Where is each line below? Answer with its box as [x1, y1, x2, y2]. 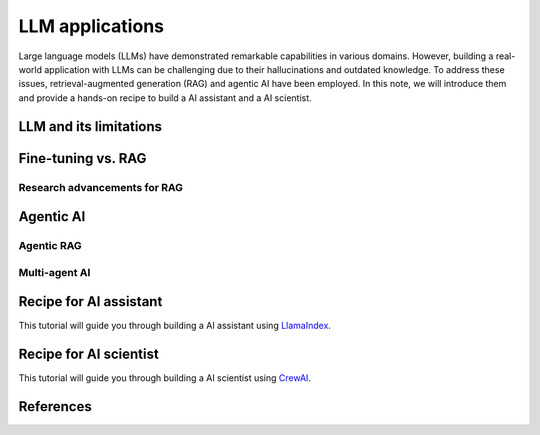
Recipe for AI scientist [18, 346, 159, 363]
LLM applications [18, 15, 165, 37]
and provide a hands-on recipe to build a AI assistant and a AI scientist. [18, 91, 312, 104]
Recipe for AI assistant [18, 293, 163, 310]
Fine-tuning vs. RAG [18, 150, 147, 167]
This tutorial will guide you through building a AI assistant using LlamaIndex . [18, 320, 332, 332]
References [18, 398, 92, 415]
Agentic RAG [18, 239, 82, 253]
